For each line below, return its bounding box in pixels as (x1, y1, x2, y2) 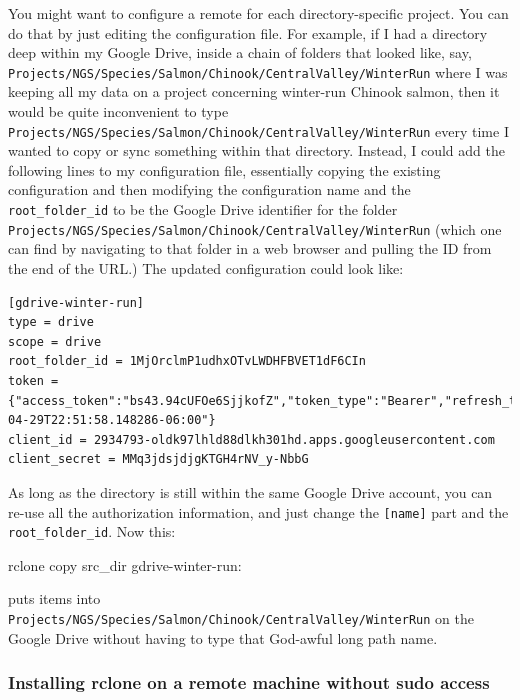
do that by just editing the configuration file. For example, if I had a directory (8, 22, 488, 43)
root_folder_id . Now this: (8, 521, 176, 542)
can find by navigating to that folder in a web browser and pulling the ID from (8, 238, 492, 259)
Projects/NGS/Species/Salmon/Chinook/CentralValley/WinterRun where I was (8, 61, 508, 82)
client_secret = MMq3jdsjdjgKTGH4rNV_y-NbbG (8, 452, 309, 467)
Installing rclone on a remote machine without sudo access (8, 670, 490, 695)
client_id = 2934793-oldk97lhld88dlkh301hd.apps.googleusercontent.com (8, 432, 495, 447)
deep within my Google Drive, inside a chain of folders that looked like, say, (8, 42, 472, 63)
